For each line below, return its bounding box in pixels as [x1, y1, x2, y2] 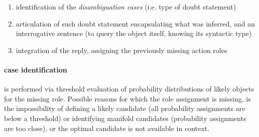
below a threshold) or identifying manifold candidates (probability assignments [4, 112, 246, 123]
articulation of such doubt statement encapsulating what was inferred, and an [16, 18, 255, 28]
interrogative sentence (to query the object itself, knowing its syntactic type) [16, 28, 252, 38]
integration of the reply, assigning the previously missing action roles [16, 44, 227, 55]
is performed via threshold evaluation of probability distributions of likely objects [4, 83, 254, 94]
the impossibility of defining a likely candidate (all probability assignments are [4, 103, 245, 113]
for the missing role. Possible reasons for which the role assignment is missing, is [4, 93, 251, 103]
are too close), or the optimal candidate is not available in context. [4, 122, 209, 133]
